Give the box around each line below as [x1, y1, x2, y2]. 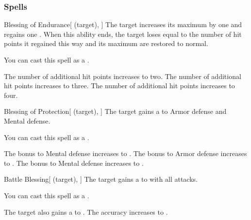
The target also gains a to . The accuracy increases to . [4, 206, 168, 217]
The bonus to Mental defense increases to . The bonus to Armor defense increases [4, 148, 247, 158]
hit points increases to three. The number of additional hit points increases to [4, 80, 235, 91]
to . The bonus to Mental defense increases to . [4, 157, 144, 168]
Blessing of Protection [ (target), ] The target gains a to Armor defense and [4, 106, 227, 116]
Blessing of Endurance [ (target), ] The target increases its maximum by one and [4, 19, 242, 30]
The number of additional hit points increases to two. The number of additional [4, 71, 241, 81]
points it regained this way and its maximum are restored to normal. [4, 38, 208, 48]
